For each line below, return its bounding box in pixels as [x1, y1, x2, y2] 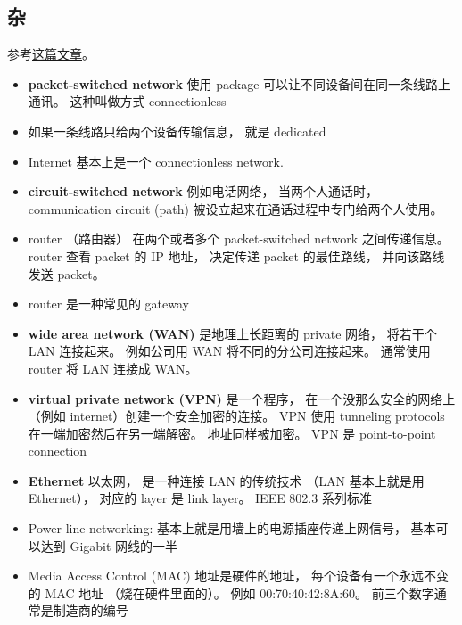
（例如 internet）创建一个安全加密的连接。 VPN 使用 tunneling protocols [28, 407, 445, 425]
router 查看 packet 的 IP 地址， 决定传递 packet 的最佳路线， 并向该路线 [28, 246, 445, 265]
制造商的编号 [53, 601, 128, 620]
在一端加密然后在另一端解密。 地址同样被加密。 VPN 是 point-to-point [28, 424, 436, 442]
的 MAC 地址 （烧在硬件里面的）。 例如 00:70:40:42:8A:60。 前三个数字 [28, 583, 434, 602]
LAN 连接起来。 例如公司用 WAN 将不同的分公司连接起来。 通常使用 [28, 341, 431, 360]
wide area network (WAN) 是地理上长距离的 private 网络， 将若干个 [28, 324, 437, 342]
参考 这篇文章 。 [7, 45, 95, 63]
